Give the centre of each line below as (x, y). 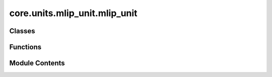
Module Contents (37, 63)
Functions (25, 47)
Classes (22, 31)
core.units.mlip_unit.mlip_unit (74, 13)
